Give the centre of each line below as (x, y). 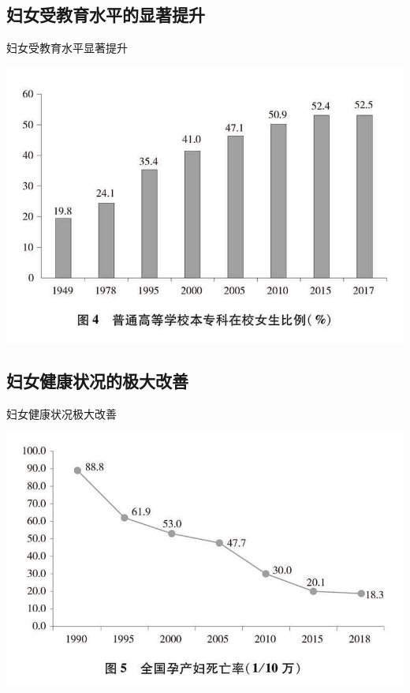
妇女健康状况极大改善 (61, 413)
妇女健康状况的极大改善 (97, 380)
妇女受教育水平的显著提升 (106, 15)
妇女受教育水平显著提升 (67, 48)
